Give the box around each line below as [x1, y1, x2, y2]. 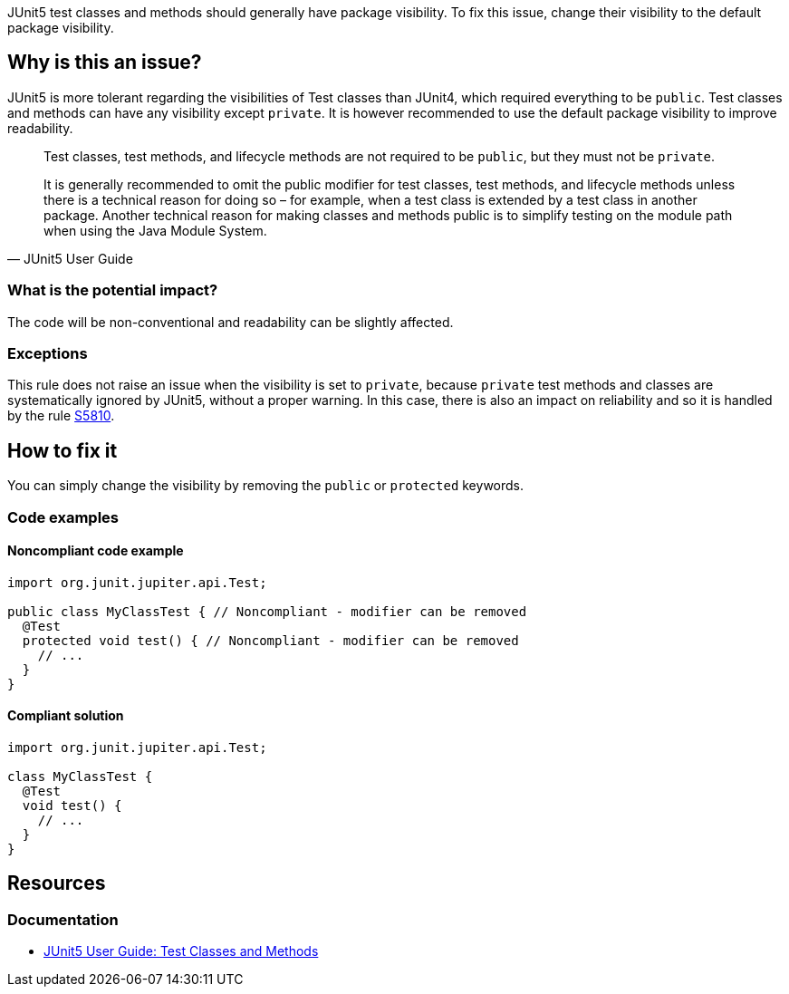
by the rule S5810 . [7, 408, 115, 424]
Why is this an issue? [7, 51, 202, 74]
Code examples [7, 507, 120, 526]
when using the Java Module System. [43, 222, 267, 238]
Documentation [7, 910, 119, 929]
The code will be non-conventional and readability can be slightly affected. [7, 314, 454, 330]
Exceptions [7, 343, 88, 362]
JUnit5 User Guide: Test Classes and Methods [43, 943, 319, 960]
